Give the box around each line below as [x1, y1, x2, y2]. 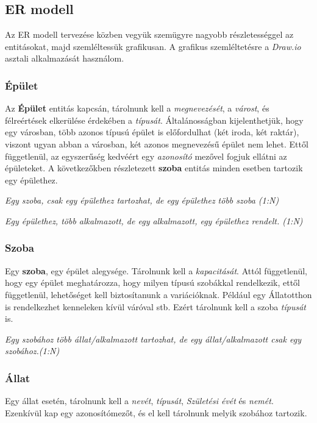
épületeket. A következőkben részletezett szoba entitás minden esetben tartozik [5, 162, 303, 174]
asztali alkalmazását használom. [5, 52, 124, 65]
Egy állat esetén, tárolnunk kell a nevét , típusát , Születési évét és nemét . [5, 394, 274, 407]
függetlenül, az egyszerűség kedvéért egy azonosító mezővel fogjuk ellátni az [5, 149, 287, 162]
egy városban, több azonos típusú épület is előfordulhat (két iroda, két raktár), [5, 126, 299, 138]
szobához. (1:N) [5, 344, 60, 357]
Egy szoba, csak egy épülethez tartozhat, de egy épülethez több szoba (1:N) [5, 194, 279, 207]
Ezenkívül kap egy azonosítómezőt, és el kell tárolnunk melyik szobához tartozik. [5, 406, 307, 419]
